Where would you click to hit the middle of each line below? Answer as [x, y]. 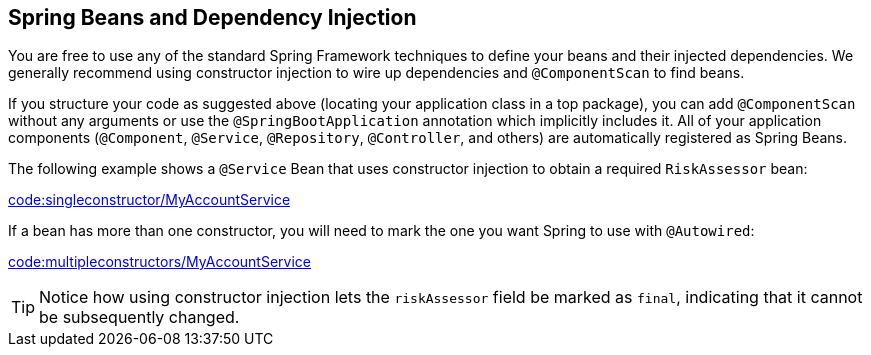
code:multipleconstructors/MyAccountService [159, 262]
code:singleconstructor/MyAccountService [149, 200]
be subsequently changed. [139, 317]
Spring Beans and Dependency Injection [212, 17]
